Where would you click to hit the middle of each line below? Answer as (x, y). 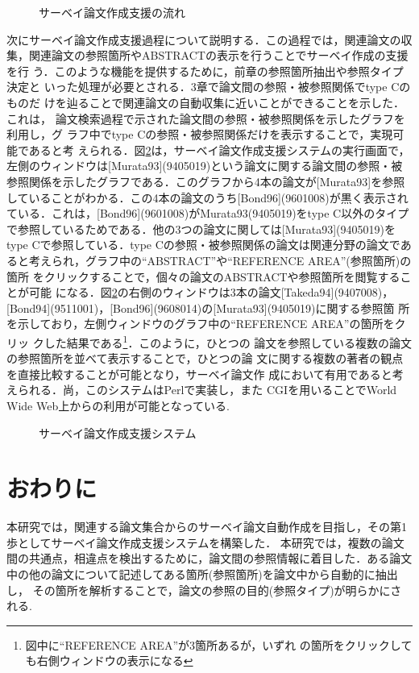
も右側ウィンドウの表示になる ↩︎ (109, 661)
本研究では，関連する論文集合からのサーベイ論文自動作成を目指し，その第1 (207, 527)
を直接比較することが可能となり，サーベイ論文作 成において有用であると (199, 374)
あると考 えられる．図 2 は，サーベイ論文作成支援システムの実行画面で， (219, 150)
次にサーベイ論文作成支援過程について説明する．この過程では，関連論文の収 (209, 39)
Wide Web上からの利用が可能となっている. (118, 405)
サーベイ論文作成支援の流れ (112, 12)
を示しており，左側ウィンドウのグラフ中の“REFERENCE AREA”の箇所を (201, 324)
